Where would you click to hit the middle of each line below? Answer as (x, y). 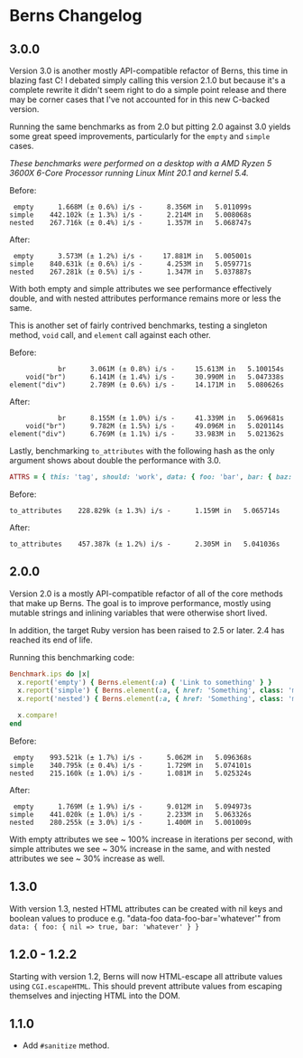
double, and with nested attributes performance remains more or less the (145, 298)
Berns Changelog (76, 16)
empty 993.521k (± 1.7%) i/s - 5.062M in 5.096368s (133, 757)
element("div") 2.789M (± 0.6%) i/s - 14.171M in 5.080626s (147, 385)
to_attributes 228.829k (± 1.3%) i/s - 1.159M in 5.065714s (145, 510)
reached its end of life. (51, 640)
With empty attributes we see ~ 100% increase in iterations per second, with (151, 839)
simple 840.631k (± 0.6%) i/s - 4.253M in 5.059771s (131, 264)
